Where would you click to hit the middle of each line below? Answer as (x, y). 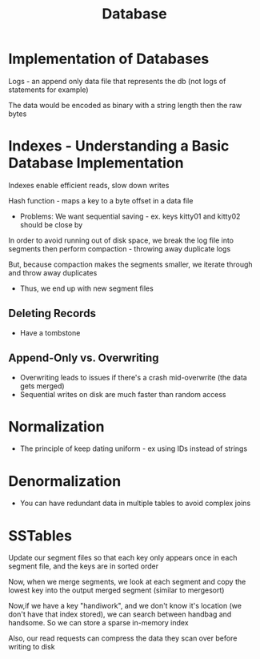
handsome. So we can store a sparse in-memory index (99, 623)
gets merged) (42, 386)
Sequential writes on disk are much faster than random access (123, 394)
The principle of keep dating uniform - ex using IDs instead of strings (134, 448)
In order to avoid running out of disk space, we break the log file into (121, 240)
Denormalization (65, 481)
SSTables (40, 535)
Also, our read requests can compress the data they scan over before (123, 638)
